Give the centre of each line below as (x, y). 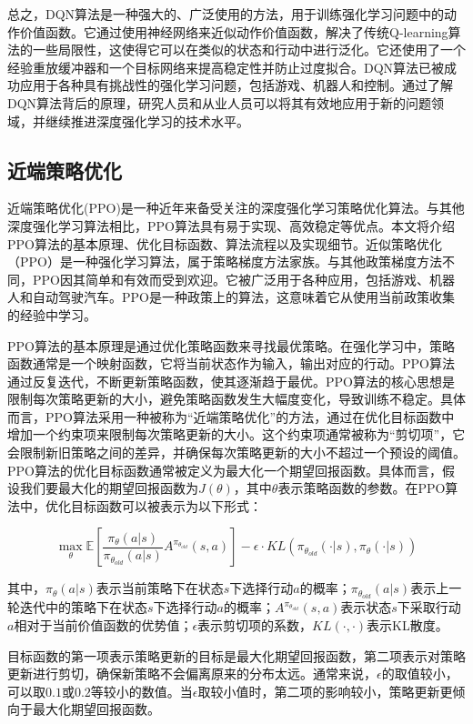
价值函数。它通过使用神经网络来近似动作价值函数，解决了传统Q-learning (234, 31)
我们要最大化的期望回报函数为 (109, 488)
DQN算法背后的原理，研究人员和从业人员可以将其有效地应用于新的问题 (220, 102)
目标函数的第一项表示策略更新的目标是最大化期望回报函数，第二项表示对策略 (236, 655)
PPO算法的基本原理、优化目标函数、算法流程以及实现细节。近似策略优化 (225, 243)
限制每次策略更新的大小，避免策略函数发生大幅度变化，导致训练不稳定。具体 (236, 399)
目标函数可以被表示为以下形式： (166, 505)
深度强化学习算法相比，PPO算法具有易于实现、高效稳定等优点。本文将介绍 (231, 225)
